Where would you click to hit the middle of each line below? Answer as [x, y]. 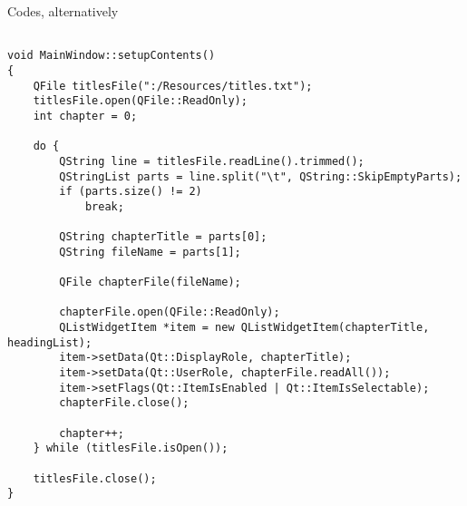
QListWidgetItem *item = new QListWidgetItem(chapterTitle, [244, 328]
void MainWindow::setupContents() [112, 56]
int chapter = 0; [85, 116]
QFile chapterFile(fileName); [150, 282]
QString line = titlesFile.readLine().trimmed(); [212, 161]
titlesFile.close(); [95, 478]
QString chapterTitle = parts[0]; [163, 237]
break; [104, 206]
